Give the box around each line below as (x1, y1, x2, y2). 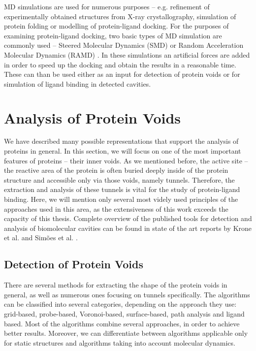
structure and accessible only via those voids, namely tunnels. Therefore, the (4, 174, 235, 185)
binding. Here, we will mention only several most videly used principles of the (4, 194, 238, 204)
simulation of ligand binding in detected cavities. (4, 78, 151, 89)
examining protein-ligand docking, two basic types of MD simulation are (4, 30, 222, 40)
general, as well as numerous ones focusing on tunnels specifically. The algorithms (4, 289, 250, 299)
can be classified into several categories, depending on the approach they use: (4, 299, 237, 309)
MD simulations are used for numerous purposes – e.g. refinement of (4, 1, 210, 11)
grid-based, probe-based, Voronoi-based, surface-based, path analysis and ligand (4, 308, 245, 319)
